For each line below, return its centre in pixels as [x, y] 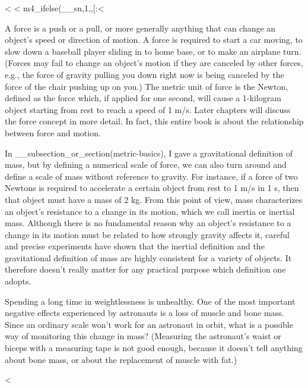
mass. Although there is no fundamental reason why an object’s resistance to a [148, 223]
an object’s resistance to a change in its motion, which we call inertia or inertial [150, 211]
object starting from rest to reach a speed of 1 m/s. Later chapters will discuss [148, 109]
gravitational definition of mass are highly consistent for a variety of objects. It [148, 257]
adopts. [18, 281]
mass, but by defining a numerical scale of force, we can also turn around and [146, 165]
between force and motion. [53, 132]
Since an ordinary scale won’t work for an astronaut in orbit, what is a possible [149, 324]
